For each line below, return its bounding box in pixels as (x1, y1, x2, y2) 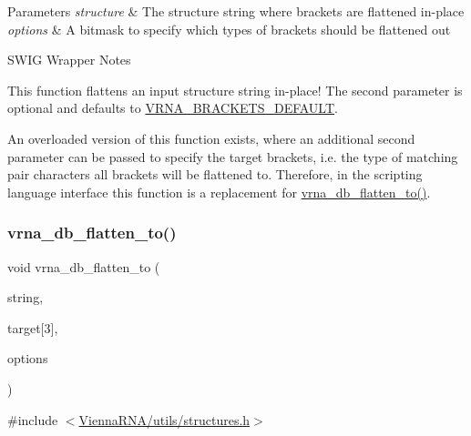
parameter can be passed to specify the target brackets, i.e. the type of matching (7, 147, 458, 166)
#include (7, 410, 58, 429)
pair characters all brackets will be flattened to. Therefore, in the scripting (7, 165, 423, 184)
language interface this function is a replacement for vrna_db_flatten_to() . (7, 182, 431, 201)
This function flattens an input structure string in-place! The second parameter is (7, 80, 463, 99)
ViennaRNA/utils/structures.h (78, 410, 251, 429)
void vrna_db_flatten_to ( (7, 257, 160, 276)
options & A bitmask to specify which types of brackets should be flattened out (7, 19, 451, 38)
